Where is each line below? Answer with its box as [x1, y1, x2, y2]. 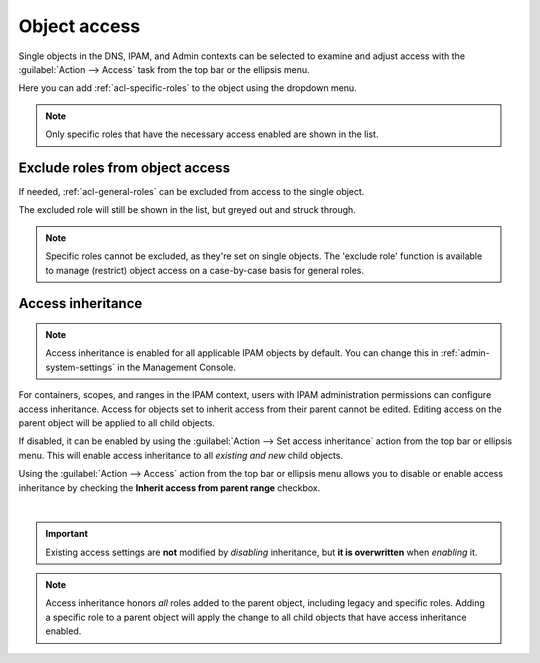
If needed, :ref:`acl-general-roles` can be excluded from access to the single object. [18, 186, 365, 198]
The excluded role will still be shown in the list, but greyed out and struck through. [18, 204, 357, 216]
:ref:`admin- [440, 347, 490, 359]
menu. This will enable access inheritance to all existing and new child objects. [18, 449, 344, 461]
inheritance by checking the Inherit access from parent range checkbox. [18, 481, 321, 494]
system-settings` [45, 361, 115, 373]
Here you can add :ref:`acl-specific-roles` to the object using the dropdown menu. [18, 82, 357, 94]
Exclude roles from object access [18, 159, 230, 176]
